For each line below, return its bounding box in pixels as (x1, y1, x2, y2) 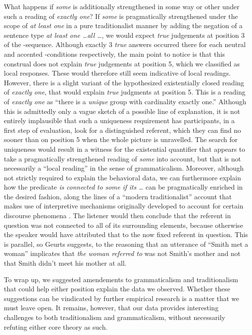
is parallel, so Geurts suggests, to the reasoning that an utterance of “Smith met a (4, 239, 248, 249)
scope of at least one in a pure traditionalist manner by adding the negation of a (4, 20, 243, 31)
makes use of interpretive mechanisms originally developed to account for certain (4, 201, 243, 211)
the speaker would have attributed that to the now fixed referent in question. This (4, 229, 248, 239)
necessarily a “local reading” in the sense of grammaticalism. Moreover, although (4, 163, 244, 173)
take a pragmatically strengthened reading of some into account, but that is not (4, 153, 241, 163)
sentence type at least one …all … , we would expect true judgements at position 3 (4, 30, 245, 40)
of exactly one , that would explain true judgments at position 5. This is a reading (4, 87, 246, 97)
